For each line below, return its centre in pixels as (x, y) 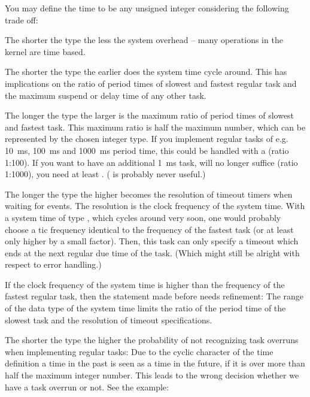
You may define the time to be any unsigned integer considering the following (147, 8)
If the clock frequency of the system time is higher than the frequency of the (145, 284)
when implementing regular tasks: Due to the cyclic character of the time (139, 351)
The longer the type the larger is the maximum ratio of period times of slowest (150, 115)
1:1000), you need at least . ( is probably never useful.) (105, 174)
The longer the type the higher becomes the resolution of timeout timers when (149, 194)
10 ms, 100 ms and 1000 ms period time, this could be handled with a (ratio (147, 150)
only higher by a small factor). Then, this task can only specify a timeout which (152, 241)
